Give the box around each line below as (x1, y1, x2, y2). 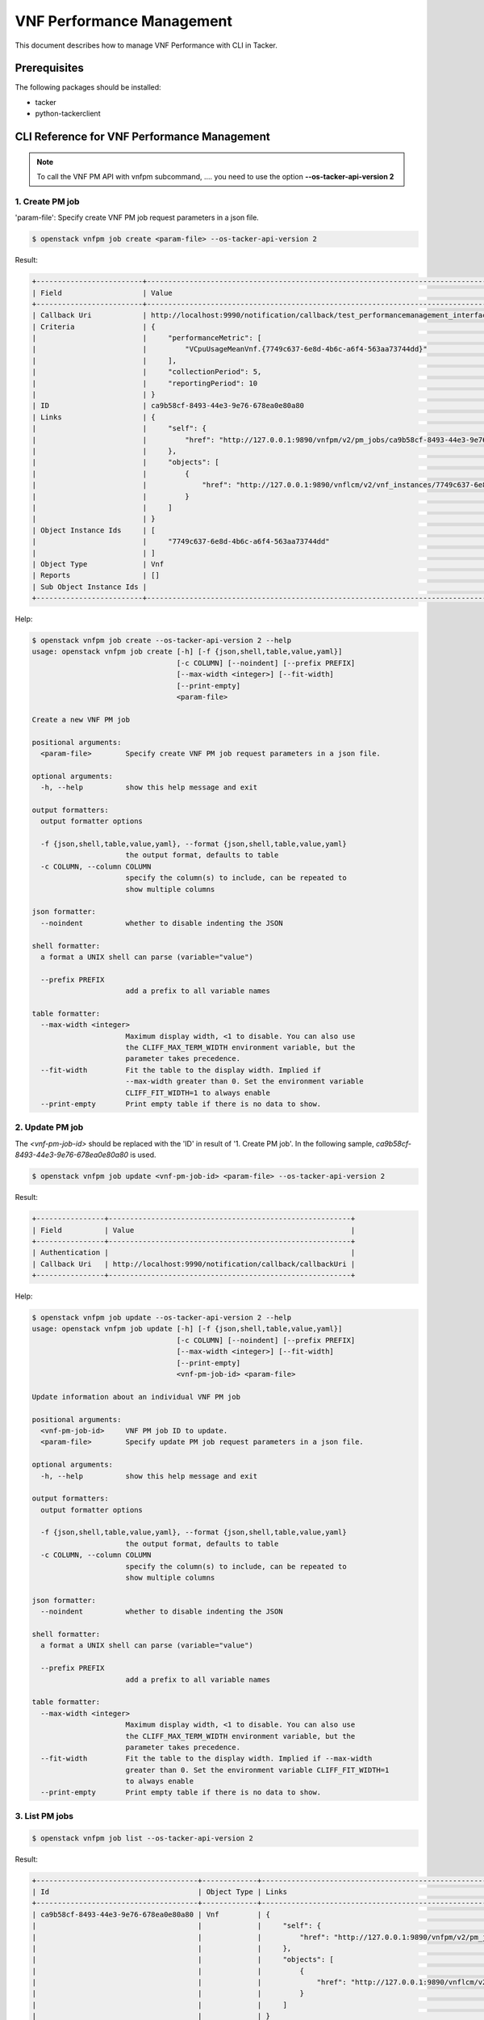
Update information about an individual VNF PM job (31, 1392, 241, 1401)
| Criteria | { (31, 322, 156, 331)
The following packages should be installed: (15, 82, 161, 92)
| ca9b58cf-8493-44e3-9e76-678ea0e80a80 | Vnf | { (31, 1909, 270, 1919)
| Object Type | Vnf (31, 559, 165, 569)
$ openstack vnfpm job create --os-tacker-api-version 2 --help (31, 636, 292, 646)
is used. (130, 1150, 156, 1159)
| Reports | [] (31, 570, 161, 580)
